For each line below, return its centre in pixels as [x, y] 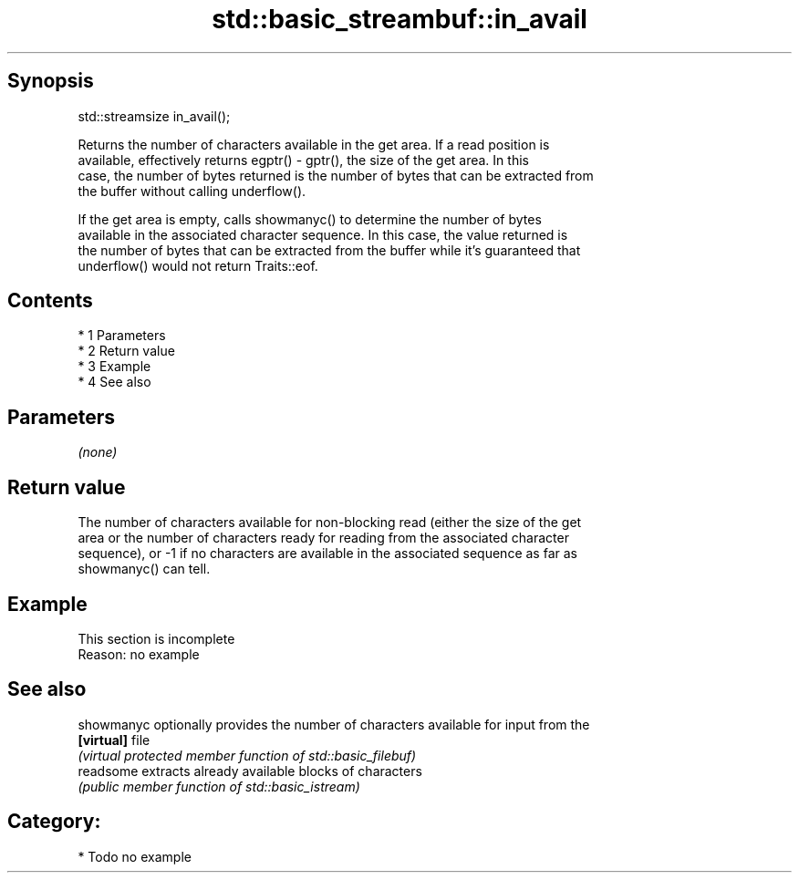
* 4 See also [114, 382]
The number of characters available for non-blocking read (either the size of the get [330, 523]
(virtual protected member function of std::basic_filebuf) [247, 755]
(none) [98, 452]
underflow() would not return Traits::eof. [198, 265]
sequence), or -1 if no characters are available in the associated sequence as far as [327, 554]
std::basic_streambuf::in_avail [399, 19]
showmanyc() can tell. [144, 569]
